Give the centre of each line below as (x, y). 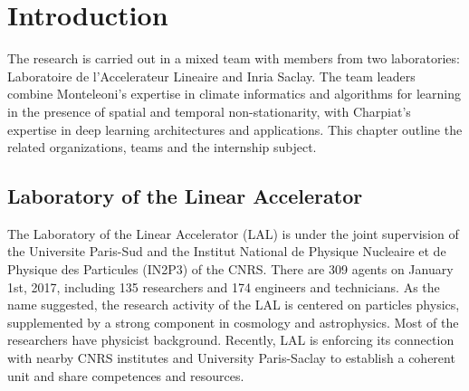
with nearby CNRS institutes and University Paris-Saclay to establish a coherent (231, 358)
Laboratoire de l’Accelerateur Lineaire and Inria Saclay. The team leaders (211, 76)
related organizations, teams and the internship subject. (162, 147)
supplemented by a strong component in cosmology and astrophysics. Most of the (233, 322)
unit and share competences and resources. (126, 375)
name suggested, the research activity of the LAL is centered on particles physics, (234, 305)
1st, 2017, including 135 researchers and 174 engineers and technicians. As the (224, 286)
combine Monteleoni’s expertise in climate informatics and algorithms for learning (234, 94)
